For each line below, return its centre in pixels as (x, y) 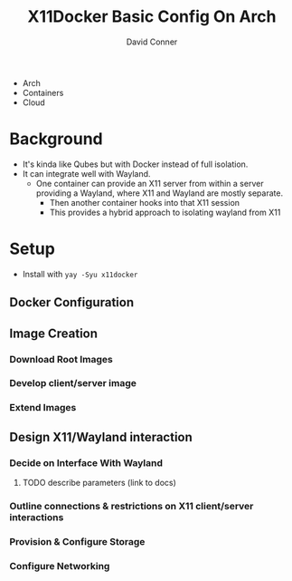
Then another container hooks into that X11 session (145, 202)
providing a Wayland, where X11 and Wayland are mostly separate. (159, 193)
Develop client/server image (73, 383)
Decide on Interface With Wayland (86, 462)
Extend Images (43, 408)
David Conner (152, 42)
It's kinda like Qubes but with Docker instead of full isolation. (135, 164)
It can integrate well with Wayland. (86, 173)
